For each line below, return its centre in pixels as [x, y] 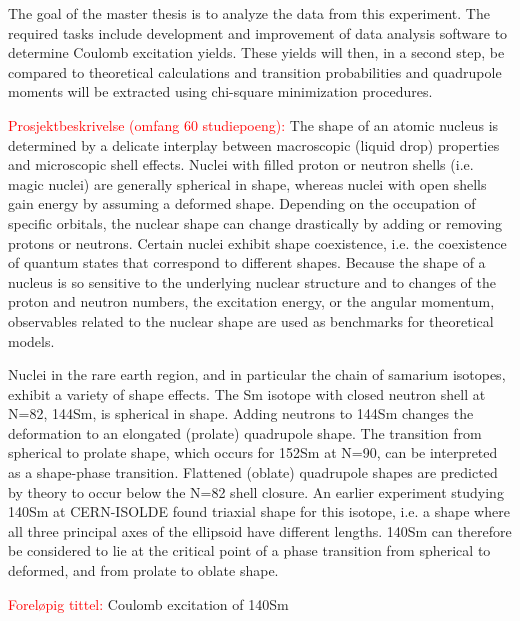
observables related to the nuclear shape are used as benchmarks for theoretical [251, 320]
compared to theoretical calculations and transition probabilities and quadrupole [255, 71]
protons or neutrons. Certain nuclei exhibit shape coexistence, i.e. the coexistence [257, 242]
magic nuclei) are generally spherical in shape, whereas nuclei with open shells [247, 183]
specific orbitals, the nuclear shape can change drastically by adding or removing [255, 222]
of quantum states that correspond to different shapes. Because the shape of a [247, 262]
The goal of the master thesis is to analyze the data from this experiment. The [249, 13]
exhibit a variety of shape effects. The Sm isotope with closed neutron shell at [247, 393]
